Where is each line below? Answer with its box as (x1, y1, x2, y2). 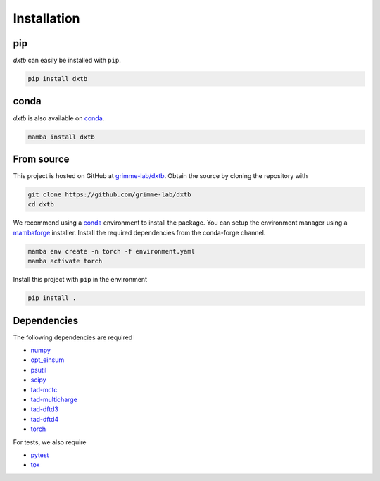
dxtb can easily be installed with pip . (13, 56, 121, 65)
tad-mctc (30, 385, 58, 394)
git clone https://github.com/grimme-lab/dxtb (27, 191, 191, 199)
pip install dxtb (27, 75, 88, 83)
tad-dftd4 (30, 415, 59, 423)
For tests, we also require (13, 437, 87, 446)
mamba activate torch (27, 257, 103, 266)
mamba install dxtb (27, 132, 95, 141)
